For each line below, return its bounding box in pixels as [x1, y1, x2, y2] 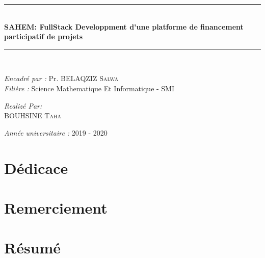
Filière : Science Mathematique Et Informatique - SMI [4, 83, 175, 93]
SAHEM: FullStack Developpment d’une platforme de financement [4, 21, 244, 32]
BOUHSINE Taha [4, 110, 61, 121]
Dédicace [4, 157, 68, 178]
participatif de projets [4, 31, 83, 42]
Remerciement [4, 197, 108, 218]
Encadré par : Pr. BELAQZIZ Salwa [4, 73, 119, 84]
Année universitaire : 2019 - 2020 [4, 127, 108, 138]
